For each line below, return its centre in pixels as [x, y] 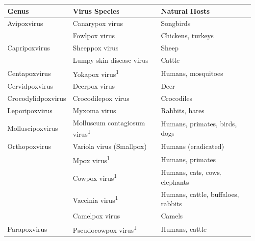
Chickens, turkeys [187, 36]
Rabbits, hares [183, 110]
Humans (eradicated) [192, 146]
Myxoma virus [94, 110]
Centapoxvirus [29, 73]
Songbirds [176, 23]
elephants [175, 181]
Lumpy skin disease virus [111, 60]
